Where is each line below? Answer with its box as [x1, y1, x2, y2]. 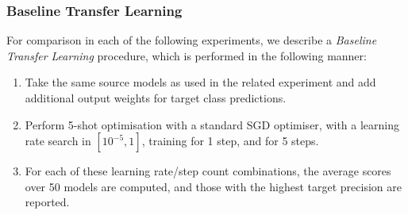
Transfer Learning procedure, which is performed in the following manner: [6, 47, 367, 63]
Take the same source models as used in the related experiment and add [25, 74, 376, 90]
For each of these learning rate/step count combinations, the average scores [25, 163, 391, 179]
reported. [25, 194, 70, 210]
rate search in [25, 132, 91, 149]
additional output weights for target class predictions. [25, 90, 287, 106]
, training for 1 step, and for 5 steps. [141, 132, 319, 149]
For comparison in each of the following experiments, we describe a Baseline [6, 32, 377, 48]
